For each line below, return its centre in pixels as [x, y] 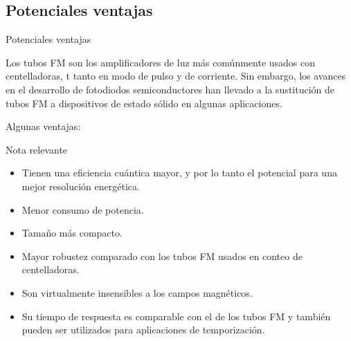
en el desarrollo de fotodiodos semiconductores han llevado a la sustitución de [170, 89]
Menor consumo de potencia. [83, 209]
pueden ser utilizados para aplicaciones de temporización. [143, 330]
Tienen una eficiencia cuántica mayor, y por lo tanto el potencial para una [179, 173]
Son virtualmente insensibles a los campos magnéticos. [137, 292]
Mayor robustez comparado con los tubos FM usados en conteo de [162, 256]
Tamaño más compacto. [72, 233]
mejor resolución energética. [81, 186]
